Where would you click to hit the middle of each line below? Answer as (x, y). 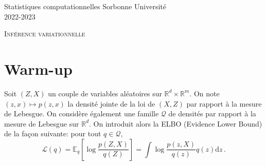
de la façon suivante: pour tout (53, 133)
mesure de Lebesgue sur (42, 123)
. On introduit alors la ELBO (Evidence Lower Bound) (176, 123)
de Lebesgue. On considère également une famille (82, 114)
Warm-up (38, 68)
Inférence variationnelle (45, 34)
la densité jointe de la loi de (111, 103)
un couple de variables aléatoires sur (105, 93)
